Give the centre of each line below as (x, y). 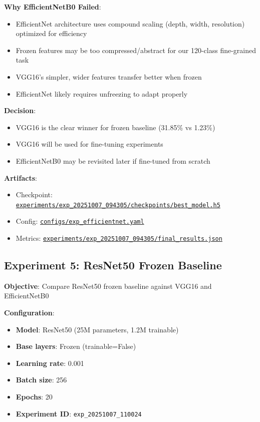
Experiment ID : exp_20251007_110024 (79, 413)
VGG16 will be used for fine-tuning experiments (89, 144)
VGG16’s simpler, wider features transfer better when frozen (109, 76)
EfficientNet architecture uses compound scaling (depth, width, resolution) (130, 23)
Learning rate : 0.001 (50, 363)
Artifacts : (21, 177)
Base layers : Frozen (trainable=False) (76, 346)
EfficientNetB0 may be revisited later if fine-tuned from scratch (113, 160)
